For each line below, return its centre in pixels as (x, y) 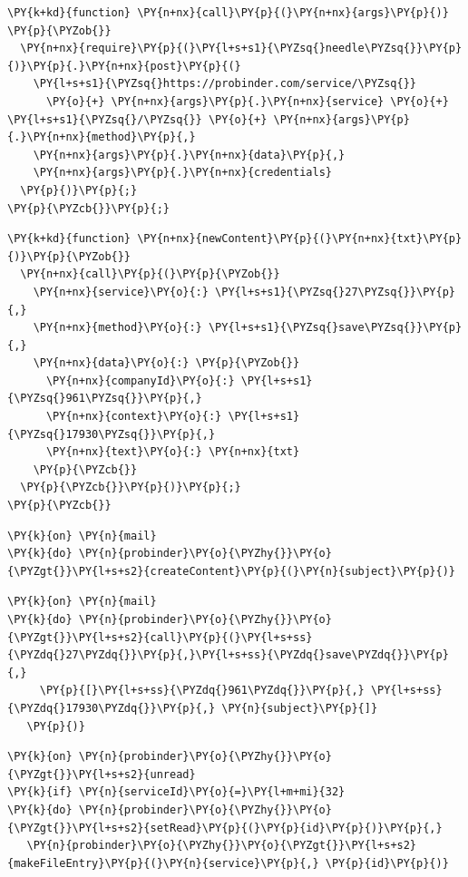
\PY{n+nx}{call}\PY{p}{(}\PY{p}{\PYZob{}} (150, 274)
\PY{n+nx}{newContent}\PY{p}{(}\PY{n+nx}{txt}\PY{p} (300, 239)
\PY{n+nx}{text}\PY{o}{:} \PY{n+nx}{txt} (173, 452)
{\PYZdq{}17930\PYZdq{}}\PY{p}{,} (112, 708)
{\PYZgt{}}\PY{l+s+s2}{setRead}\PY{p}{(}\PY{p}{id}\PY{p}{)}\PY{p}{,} (225, 828)
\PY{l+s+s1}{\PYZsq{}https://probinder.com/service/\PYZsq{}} (225, 84)
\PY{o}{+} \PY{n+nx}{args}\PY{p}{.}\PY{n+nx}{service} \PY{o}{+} (247, 101)
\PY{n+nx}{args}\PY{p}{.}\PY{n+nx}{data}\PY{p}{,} (189, 155)
